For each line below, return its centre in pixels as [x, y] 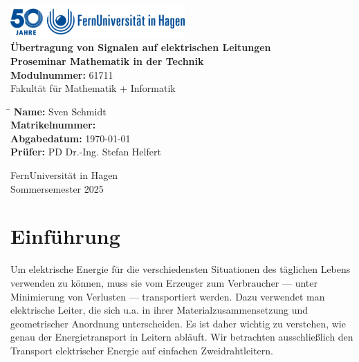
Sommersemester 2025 [57, 188]
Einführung [65, 236]
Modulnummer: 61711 [62, 74]
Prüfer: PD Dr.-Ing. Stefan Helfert [86, 152]
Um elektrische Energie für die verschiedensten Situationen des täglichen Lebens [181, 269]
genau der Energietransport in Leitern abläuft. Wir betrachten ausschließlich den [182, 337]
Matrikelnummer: [53, 125]
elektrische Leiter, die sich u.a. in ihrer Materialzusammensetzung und [159, 310]
